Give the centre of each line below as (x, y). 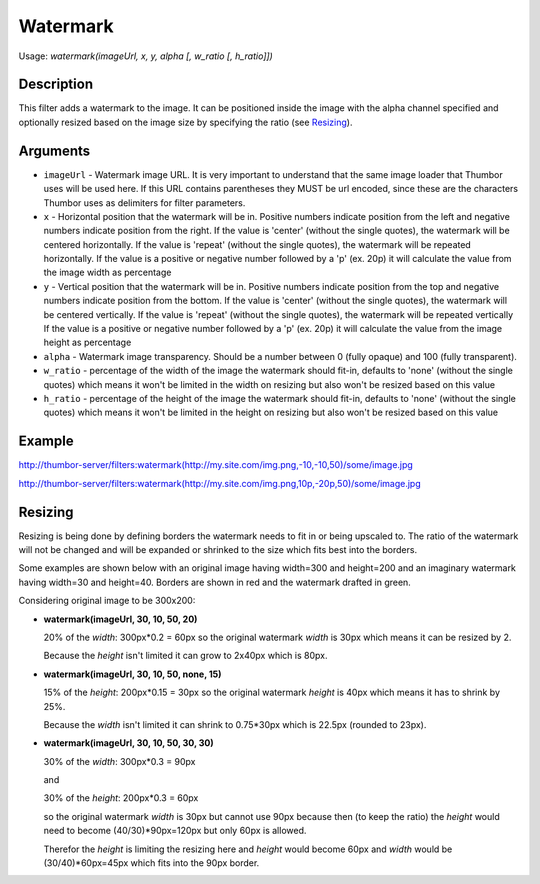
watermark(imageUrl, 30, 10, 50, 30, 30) (128, 743)
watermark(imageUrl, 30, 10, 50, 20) (120, 619)
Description (56, 84)
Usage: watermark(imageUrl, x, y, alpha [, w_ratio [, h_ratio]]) (146, 56)
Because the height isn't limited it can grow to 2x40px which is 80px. (185, 656)
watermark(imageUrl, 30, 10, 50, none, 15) (132, 674)
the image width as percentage (107, 272)
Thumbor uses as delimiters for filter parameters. (144, 202)
